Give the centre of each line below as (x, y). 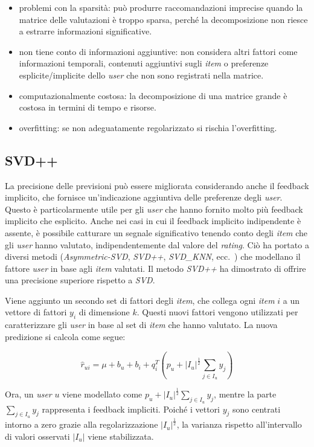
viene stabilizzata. (121, 436)
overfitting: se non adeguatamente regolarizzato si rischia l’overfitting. (148, 127)
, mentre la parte (245, 394)
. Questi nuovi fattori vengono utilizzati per (217, 312)
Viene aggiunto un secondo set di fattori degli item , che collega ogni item (140, 300)
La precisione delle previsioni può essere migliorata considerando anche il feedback (157, 185)
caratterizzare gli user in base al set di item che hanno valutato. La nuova (141, 325)
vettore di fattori (36, 312)
